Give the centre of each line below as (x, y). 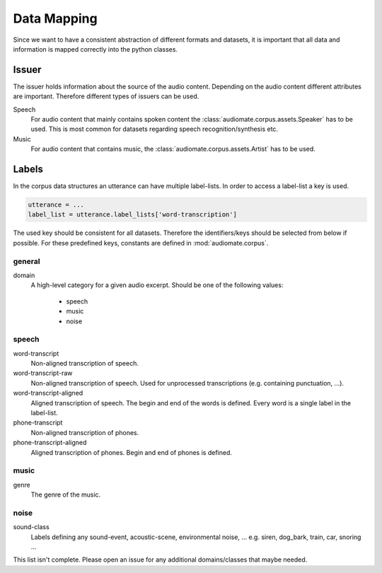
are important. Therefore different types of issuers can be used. (106, 96)
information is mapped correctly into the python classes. (95, 49)
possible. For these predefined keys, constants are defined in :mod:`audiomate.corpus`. (141, 243)
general (27, 261)
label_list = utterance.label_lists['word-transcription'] (132, 215)
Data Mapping (56, 18)
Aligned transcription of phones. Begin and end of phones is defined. (132, 452)
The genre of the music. (66, 494)
